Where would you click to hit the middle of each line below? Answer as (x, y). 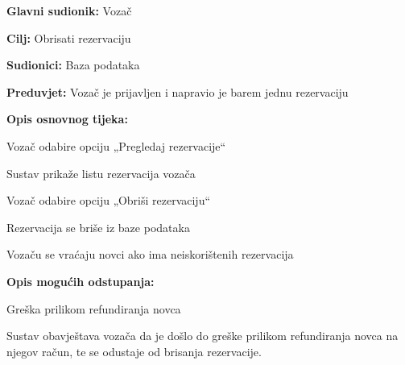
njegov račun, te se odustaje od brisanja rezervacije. (134, 351)
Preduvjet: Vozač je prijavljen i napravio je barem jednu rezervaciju (178, 91)
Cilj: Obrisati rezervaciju (69, 37)
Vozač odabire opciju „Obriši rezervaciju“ (109, 200)
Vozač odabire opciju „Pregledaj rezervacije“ (116, 145)
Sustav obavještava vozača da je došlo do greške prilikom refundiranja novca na (202, 336)
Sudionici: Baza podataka (73, 65)
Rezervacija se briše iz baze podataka (98, 227)
